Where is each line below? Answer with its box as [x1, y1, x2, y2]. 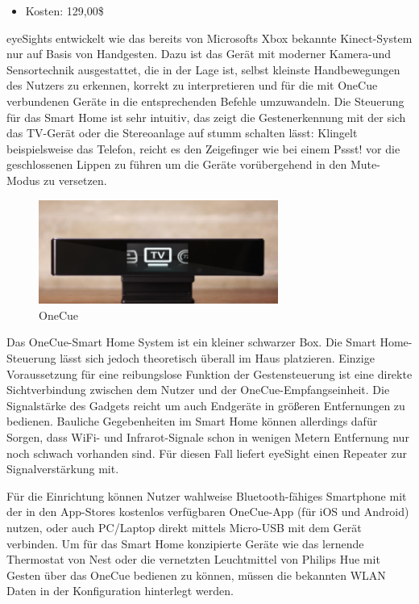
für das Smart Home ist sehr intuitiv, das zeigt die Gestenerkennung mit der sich [6, 108, 406, 125]
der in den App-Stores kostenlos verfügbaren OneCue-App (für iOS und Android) [6, 503, 409, 520]
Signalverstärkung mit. [6, 460, 119, 477]
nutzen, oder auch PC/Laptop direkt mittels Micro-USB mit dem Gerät [6, 518, 362, 535]
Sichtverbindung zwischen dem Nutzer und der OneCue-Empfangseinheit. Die [6, 381, 390, 398]
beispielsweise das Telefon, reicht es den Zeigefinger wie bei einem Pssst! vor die [6, 140, 400, 157]
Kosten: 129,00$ [25, 2, 104, 19]
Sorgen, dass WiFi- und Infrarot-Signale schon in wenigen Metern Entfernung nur [6, 429, 409, 445]
